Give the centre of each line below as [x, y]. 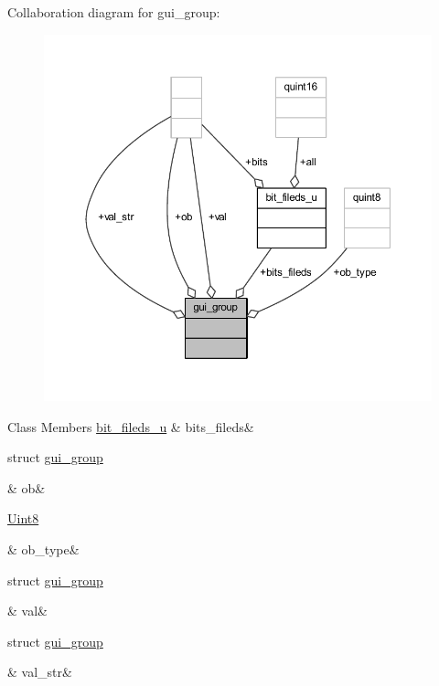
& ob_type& [43, 549]
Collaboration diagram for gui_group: [114, 12]
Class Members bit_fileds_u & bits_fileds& [131, 426]
